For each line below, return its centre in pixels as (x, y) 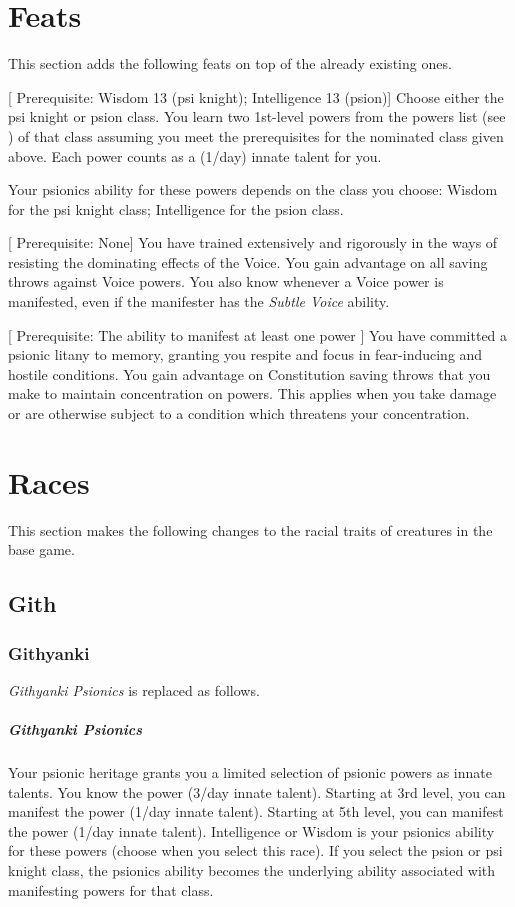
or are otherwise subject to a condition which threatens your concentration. (239, 413)
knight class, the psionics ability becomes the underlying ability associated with (252, 870)
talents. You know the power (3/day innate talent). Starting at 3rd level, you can (257, 791)
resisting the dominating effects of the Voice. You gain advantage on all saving (248, 261)
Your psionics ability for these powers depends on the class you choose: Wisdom (253, 189)
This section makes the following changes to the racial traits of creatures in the (250, 529)
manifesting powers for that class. (111, 889)
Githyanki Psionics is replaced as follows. (134, 689)
